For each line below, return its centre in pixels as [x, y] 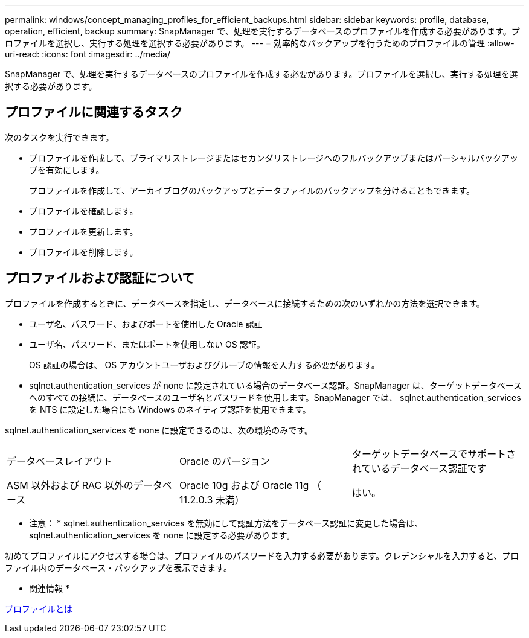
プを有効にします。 [67, 170]
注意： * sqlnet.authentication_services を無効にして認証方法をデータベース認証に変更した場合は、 [226, 523]
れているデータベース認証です [419, 468]
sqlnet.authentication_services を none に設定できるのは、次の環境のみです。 [159, 430]
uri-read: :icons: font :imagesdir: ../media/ [88, 54]
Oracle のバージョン [224, 461]
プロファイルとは [39, 608]
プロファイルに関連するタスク [94, 112]
